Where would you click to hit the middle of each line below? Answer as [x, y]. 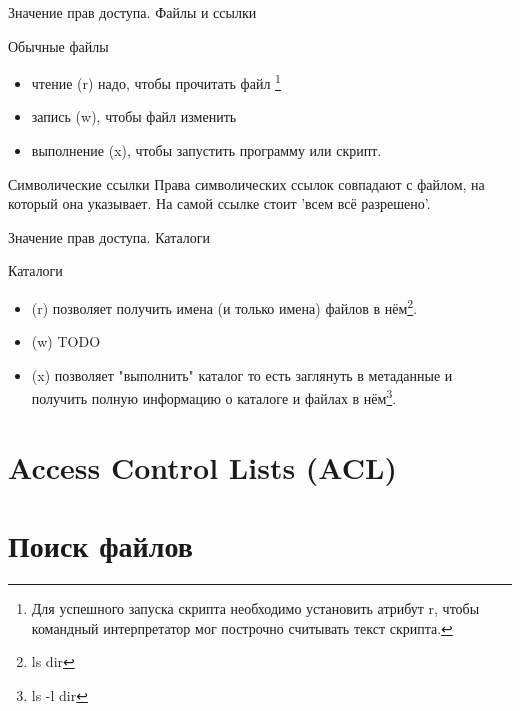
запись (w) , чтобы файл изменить [134, 116]
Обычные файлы [58, 45]
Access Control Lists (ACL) [202, 466]
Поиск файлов [100, 545]
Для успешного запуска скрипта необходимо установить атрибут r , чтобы [255, 608]
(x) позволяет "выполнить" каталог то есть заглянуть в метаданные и [242, 374]
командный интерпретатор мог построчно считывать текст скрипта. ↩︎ [242, 627]
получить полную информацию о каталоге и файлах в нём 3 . [214, 397]
